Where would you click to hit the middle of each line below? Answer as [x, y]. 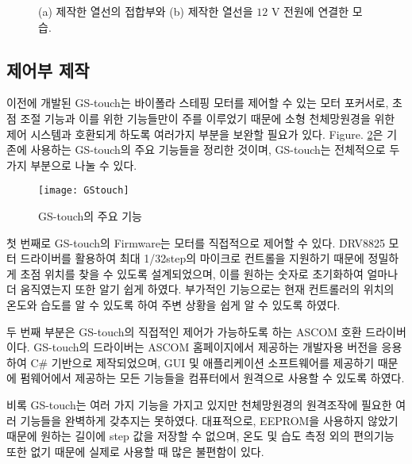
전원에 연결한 [316, 11]
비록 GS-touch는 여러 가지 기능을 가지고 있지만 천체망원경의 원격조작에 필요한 [199, 404]
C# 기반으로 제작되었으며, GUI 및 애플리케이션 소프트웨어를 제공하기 [202, 362]
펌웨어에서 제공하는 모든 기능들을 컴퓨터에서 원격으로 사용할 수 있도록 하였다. [212, 378]
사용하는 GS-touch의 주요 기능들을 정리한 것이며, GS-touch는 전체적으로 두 [215, 150]
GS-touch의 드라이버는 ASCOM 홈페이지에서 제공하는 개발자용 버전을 [206, 347]
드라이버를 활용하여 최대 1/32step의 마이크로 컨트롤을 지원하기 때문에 [192, 258]
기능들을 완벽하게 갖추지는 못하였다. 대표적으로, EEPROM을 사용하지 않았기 [209, 420]
